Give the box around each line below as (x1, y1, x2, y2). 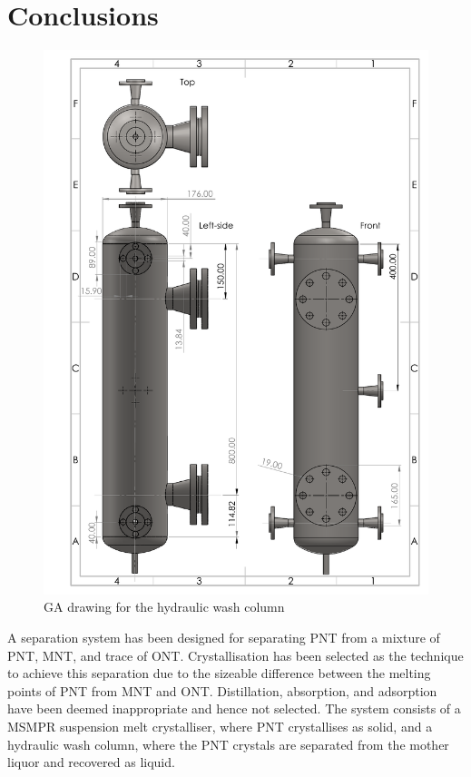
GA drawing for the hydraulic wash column (44, 597, 285, 616)
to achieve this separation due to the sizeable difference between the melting (7, 664, 431, 683)
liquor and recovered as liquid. (7, 752, 175, 772)
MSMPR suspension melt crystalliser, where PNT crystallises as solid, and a (7, 716, 433, 735)
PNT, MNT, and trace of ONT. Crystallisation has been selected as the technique (7, 645, 464, 664)
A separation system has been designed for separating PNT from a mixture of (7, 628, 440, 646)
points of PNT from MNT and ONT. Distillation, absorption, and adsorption (7, 681, 437, 700)
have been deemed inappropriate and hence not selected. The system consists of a (7, 699, 461, 718)
